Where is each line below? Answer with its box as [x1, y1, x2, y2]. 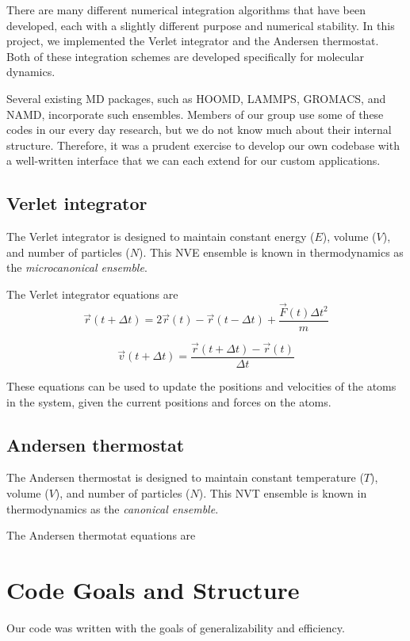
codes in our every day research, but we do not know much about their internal [6, 121, 392, 138]
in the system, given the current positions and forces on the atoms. [6, 393, 331, 410]
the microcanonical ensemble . [6, 259, 148, 276]
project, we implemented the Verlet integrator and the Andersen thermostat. [6, 32, 379, 49]
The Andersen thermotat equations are [6, 527, 196, 544]
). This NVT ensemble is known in [198, 485, 367, 502]
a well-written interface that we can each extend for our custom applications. [6, 152, 381, 169]
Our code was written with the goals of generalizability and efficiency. [6, 619, 345, 635]
